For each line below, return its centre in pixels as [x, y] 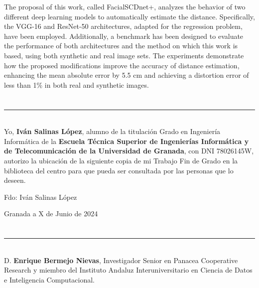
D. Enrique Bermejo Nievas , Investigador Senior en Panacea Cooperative [121, 260]
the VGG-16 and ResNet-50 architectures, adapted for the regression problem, [123, 26]
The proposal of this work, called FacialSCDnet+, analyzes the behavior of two [125, 6]
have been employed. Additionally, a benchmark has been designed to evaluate [124, 36]
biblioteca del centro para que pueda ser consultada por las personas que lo [119, 170]
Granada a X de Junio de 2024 [51, 214]
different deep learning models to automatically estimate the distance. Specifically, [129, 16]
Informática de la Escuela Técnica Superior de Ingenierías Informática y [127, 141]
